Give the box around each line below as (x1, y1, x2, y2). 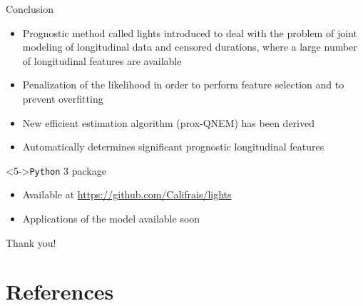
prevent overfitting (22, 91, 103, 106)
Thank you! (6, 235, 56, 250)
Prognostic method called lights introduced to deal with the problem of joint (22, 25, 357, 40)
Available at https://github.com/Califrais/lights (22, 187, 232, 202)
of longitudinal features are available (22, 53, 182, 68)
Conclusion (6, 1, 53, 16)
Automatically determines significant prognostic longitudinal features (22, 139, 324, 154)
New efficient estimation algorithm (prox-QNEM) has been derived (22, 115, 315, 130)
